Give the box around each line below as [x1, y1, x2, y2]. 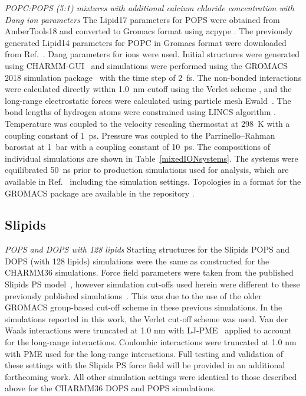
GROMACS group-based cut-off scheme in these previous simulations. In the [5, 301, 282, 313]
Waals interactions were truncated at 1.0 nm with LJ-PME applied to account [5, 324, 292, 336]
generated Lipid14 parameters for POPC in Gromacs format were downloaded [5, 36, 287, 48]
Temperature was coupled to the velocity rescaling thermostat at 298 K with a [5, 117, 290, 129]
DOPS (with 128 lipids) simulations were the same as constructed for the [5, 254, 269, 267]
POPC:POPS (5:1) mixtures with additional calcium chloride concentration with [5, 2, 294, 14]
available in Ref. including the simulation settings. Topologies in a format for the [5, 175, 301, 187]
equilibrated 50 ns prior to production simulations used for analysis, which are [5, 163, 289, 176]
